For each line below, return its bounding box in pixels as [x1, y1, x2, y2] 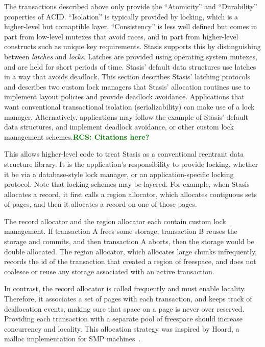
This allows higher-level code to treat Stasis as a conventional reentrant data [4, 148, 244, 159]
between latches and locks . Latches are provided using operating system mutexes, [4, 51, 257, 61]
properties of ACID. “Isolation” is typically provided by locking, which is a [4, 11, 238, 21]
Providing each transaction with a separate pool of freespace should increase [4, 313, 243, 324]
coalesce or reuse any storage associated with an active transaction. [4, 266, 214, 276]
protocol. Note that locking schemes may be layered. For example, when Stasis [4, 179, 250, 189]
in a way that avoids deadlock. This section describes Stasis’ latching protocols [4, 71, 251, 82]
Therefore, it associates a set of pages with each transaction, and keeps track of [4, 293, 252, 304]
